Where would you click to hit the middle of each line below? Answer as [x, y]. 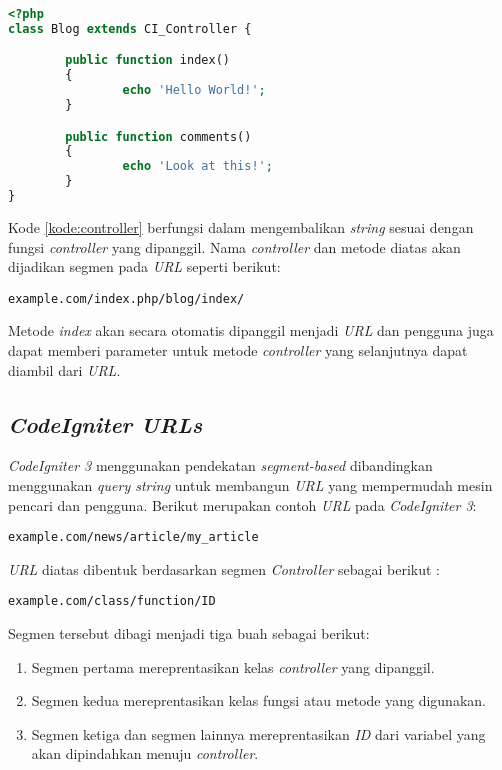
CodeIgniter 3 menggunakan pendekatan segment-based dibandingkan [220, 465]
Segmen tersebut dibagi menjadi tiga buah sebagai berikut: [189, 633]
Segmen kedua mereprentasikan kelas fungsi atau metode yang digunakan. [258, 700]
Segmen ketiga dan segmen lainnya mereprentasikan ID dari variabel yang [258, 733]
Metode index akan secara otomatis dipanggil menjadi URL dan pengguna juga [251, 330]
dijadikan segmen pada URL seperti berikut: [144, 266]
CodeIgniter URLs [105, 423]
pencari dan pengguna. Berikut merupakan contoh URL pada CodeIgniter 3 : [242, 504]
